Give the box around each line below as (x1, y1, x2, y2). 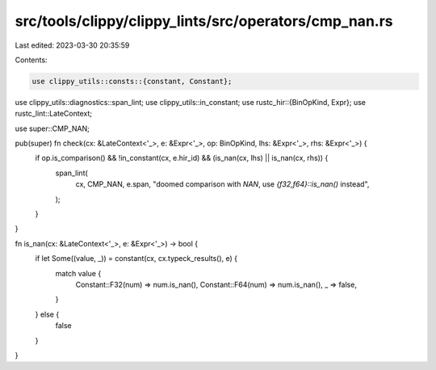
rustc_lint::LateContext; (15, 109, 93, 119)
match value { (55, 268, 102, 278)
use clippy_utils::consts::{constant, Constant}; (31, 77, 233, 86)
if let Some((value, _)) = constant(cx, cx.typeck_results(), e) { (35, 254, 238, 263)
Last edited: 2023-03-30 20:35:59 (15, 40, 130, 50)
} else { (35, 309, 60, 319)
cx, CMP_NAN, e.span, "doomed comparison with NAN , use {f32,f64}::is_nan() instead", (75, 179, 370, 189)
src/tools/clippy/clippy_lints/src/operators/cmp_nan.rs (15, 12, 393, 30)
